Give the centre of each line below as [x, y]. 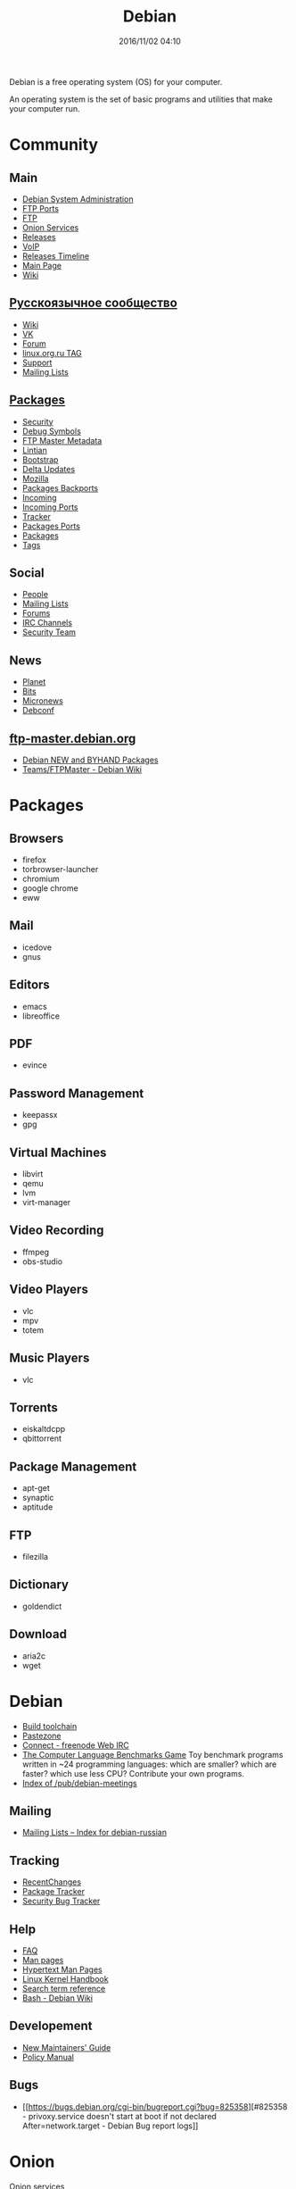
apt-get [36, 1488]
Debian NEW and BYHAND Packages [90, 760]
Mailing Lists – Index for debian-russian [95, 1833]
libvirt [33, 1174]
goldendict [42, 1606]
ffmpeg [36, 1252]
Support [37, 362]
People [35, 595]
